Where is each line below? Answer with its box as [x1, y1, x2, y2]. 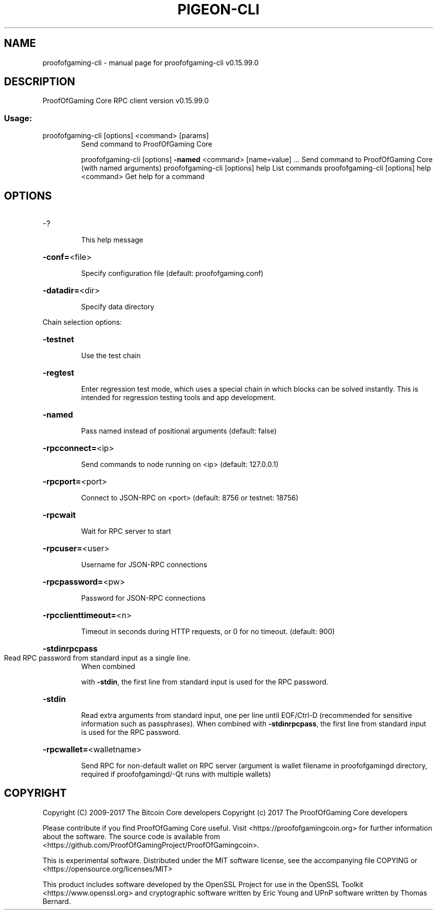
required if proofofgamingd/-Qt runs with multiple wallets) [81, 770, 271, 779]
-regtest [42, 368, 74, 378]
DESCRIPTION [4, 75, 75, 88]
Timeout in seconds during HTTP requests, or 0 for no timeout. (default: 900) [81, 627, 335, 636]
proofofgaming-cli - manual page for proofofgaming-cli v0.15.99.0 [42, 58, 259, 67]
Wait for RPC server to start [81, 527, 171, 536]
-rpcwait [42, 510, 76, 520]
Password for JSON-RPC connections [81, 594, 206, 603]
